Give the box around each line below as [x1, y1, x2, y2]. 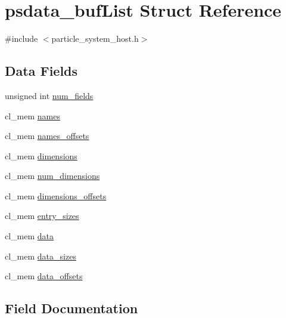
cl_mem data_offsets [5, 270, 83, 282]
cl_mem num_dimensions [5, 169, 100, 182]
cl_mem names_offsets [5, 129, 89, 142]
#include [5, 32, 38, 45]
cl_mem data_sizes [5, 249, 76, 262]
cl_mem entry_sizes [5, 209, 79, 222]
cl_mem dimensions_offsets [5, 189, 107, 202]
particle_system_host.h [51, 32, 139, 45]
